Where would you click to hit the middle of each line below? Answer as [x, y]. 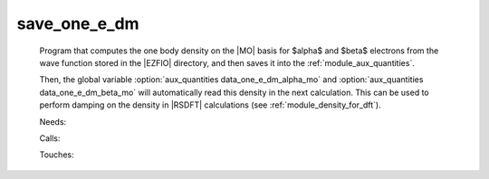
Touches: [57, 155]
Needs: [53, 121]
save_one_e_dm [78, 24]
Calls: [50, 138]
